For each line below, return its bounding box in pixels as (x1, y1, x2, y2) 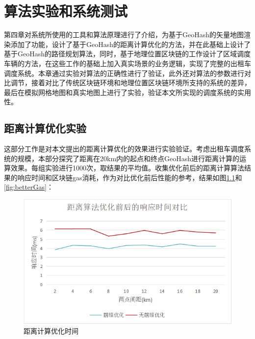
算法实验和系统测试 (4, 1, 128, 21)
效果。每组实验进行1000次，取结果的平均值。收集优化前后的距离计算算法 (10, 163, 244, 173)
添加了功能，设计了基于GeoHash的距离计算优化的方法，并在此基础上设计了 (10, 39, 251, 49)
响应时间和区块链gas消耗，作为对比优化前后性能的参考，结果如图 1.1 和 (17, 172, 242, 182)
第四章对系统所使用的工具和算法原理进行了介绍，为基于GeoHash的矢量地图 (4, 29, 244, 40)
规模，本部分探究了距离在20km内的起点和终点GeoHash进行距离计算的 (17, 153, 240, 163)
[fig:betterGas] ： (4, 182, 53, 192)
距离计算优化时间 (24, 325, 78, 336)
